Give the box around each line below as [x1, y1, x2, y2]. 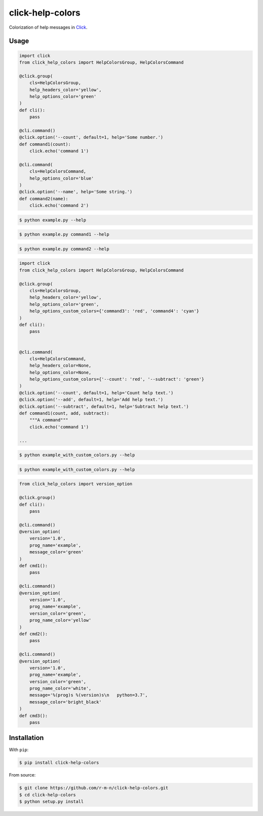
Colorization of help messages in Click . [9, 24, 88, 30]
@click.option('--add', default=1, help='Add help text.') [19, 397, 163, 403]
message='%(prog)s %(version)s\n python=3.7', [29, 692, 148, 698]
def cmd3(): [19, 713, 48, 718]
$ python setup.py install [19, 799, 84, 804]
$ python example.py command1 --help [19, 232, 110, 237]
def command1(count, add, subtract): [19, 410, 110, 416]
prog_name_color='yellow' [29, 617, 92, 623]
